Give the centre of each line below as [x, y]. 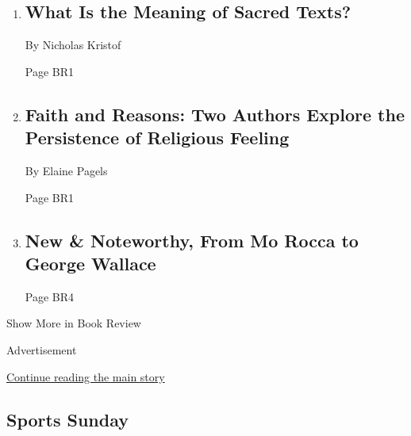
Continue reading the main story [86, 376]
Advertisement [42, 349]
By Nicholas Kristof [73, 45]
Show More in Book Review [74, 323]
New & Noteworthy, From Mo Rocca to [192, 240]
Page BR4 [50, 296]
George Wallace [90, 263]
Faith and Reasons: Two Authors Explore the [215, 114]
